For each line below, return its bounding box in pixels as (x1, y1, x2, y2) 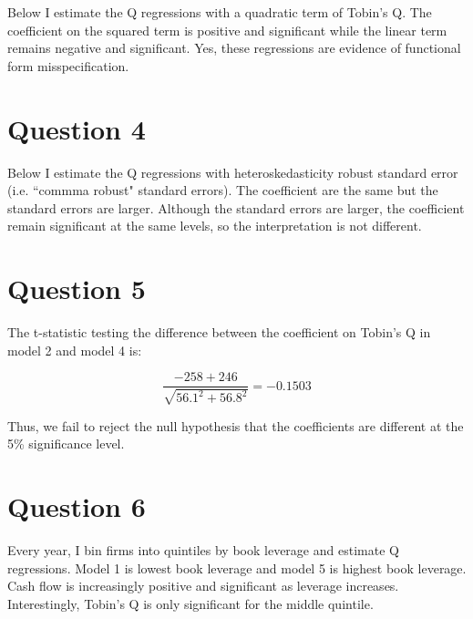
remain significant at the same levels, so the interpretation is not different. (7, 216, 422, 235)
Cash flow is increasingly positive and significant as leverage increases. (7, 576, 399, 595)
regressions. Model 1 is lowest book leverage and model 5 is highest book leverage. (7, 558, 467, 577)
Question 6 (7, 488, 146, 525)
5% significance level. (7, 434, 125, 453)
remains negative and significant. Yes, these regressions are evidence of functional (7, 38, 461, 57)
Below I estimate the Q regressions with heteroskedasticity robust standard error (7, 162, 458, 181)
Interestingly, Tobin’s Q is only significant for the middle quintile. (7, 593, 374, 613)
